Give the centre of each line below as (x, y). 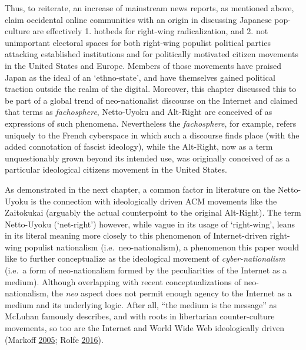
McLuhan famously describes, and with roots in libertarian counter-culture (140, 316)
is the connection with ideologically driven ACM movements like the (154, 201)
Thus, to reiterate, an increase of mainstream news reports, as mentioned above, (149, 8)
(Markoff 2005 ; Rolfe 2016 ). (54, 339)
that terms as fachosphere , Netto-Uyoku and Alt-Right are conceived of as (139, 112)
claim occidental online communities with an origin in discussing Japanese (138, 19)
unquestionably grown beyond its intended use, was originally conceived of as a (147, 158)
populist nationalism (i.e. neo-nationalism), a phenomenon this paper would (162, 247)
